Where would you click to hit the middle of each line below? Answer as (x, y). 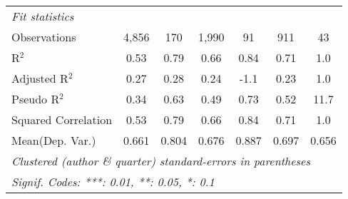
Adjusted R (40, 78)
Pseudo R (36, 99)
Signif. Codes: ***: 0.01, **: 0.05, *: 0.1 (113, 182)
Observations (44, 37)
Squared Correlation (62, 119)
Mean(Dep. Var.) (54, 140)
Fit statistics (43, 16)
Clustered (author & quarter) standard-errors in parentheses (161, 161)
